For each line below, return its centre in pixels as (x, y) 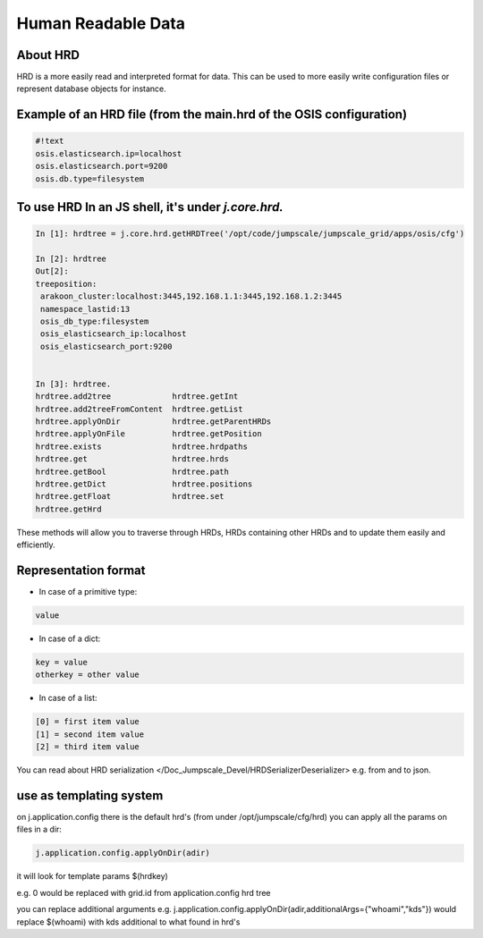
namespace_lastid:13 (85, 309)
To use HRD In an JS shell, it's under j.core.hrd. (150, 207)
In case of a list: (68, 698)
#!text (50, 141)
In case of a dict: (70, 638)
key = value (62, 663)
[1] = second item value (90, 734)
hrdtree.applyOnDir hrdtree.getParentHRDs (153, 422)
